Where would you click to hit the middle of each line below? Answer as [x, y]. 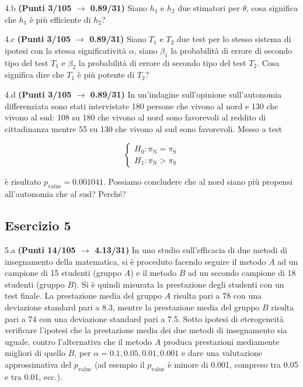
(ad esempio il [119, 364]
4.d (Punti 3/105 [38, 94]
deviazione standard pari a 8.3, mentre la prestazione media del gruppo [132, 307]
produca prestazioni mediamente [221, 341]
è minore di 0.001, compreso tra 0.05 [233, 364]
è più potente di [106, 75]
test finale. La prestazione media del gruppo [83, 296]
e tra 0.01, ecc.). [34, 376]
